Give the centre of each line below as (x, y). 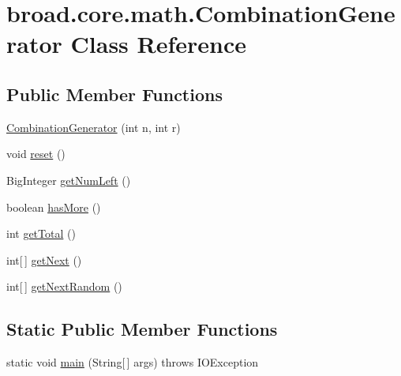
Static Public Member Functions (142, 329)
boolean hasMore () (54, 207)
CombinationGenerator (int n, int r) (94, 127)
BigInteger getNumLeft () (69, 180)
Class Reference (159, 44)
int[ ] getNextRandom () (64, 286)
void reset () (36, 154)
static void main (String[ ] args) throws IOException (133, 362)
